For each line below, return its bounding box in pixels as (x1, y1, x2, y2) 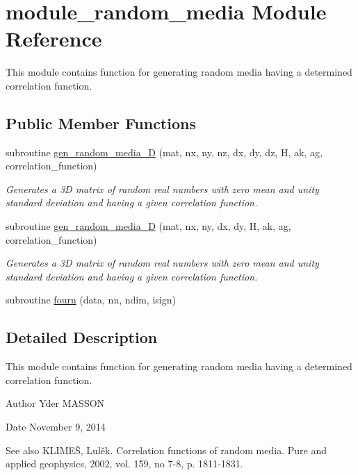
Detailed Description (6, 326, 158, 348)
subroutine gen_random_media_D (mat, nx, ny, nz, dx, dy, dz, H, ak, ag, (6, 144, 323, 159)
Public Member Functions (6, 112, 196, 133)
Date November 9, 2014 (6, 419, 106, 434)
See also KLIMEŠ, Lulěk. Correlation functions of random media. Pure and (6, 442, 327, 457)
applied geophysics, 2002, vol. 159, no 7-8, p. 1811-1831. (6, 456, 243, 471)
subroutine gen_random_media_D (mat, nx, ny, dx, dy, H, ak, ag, (6, 219, 291, 233)
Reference (6, 24, 102, 53)
